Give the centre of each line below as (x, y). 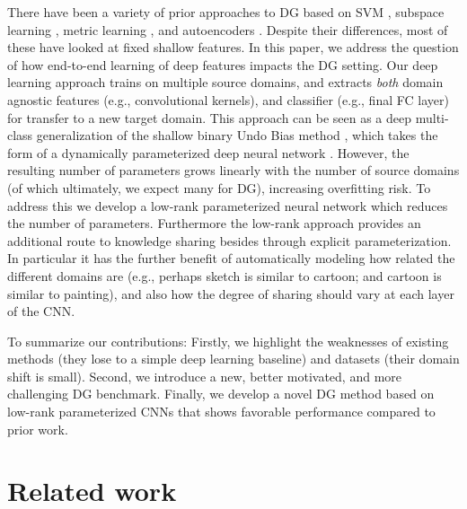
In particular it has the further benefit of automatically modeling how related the (231, 258)
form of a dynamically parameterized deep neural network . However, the (208, 152)
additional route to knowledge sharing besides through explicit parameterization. (229, 240)
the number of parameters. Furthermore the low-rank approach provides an (214, 223)
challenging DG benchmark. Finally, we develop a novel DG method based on (221, 394)
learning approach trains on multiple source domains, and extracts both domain (225, 82)
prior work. (38, 429)
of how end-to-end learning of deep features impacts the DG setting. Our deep (223, 64)
